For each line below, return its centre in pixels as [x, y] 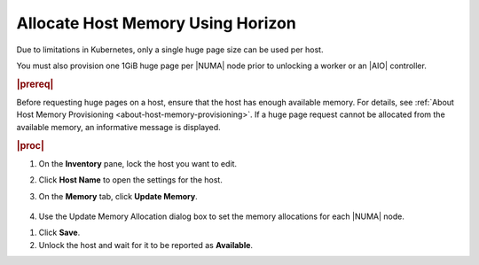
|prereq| [35, 84]
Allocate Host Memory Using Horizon [156, 23]
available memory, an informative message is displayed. [118, 127]
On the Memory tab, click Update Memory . [118, 196]
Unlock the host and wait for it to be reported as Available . [145, 245]
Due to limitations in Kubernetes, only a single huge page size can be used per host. [170, 50]
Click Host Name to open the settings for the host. [131, 180]
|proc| [30, 145]
